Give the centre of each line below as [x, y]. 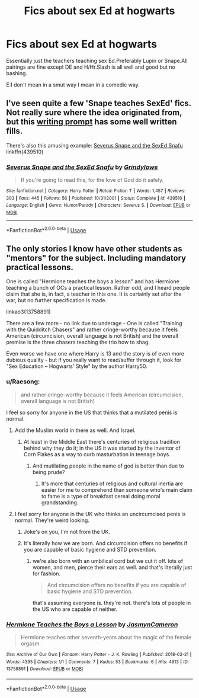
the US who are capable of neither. [75, 609]
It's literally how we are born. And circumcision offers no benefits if [105, 543]
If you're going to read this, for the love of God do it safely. [92, 180]
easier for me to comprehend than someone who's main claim [117, 489]
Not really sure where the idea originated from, [94, 113]
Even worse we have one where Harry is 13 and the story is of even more [95, 354]
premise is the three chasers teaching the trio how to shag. [78, 342]
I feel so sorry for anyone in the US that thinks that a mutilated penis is [92, 412]
